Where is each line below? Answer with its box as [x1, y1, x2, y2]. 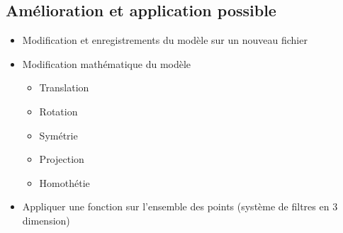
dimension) [22, 212, 70, 227]
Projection [39, 152, 84, 166]
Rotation [39, 103, 78, 118]
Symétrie [39, 127, 78, 142]
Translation [39, 80, 89, 95]
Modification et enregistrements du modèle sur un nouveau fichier [22, 33, 308, 47]
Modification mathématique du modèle [22, 56, 191, 71]
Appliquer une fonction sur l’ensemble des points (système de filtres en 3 [22, 199, 338, 214]
